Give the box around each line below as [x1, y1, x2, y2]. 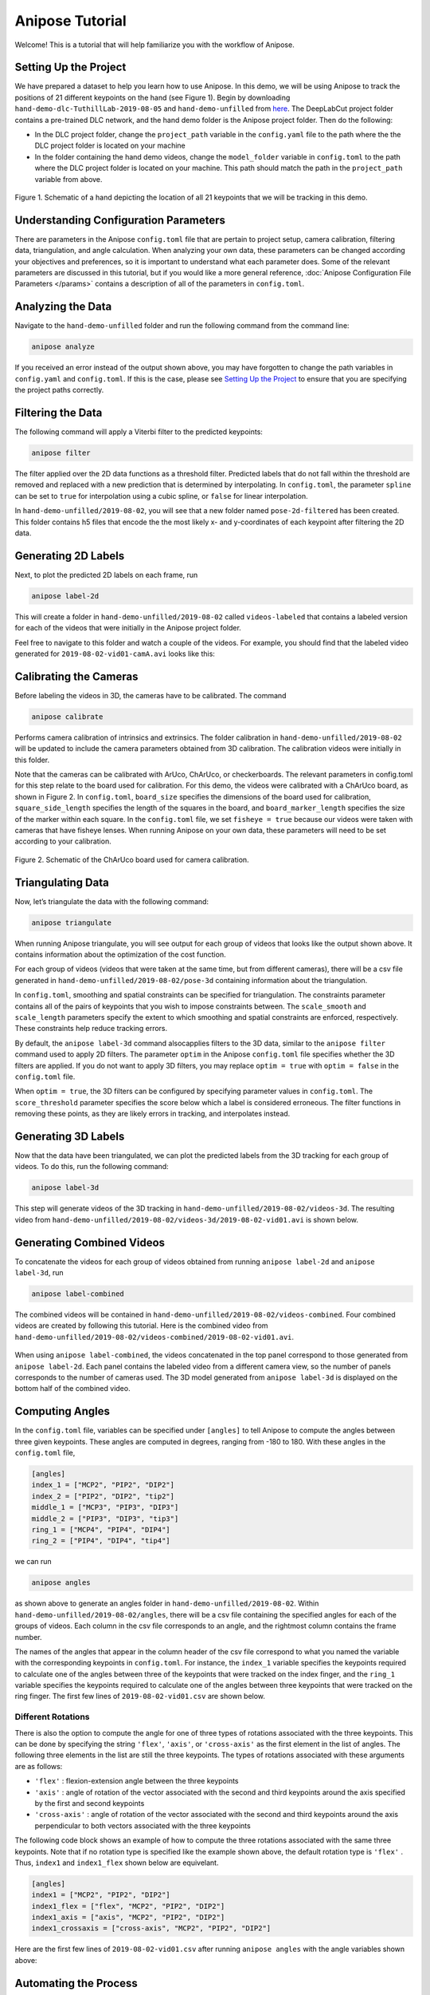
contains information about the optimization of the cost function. [14, 950, 226, 959]
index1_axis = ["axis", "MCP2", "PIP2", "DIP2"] [31, 1913, 225, 1922]
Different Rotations [14, 1712, 90, 1723]
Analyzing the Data [14, 300, 112, 314]
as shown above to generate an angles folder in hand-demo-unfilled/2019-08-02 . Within [14, 1598, 319, 1608]
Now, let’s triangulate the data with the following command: [14, 896, 209, 906]
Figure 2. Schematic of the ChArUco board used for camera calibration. [14, 855, 250, 864]
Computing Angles [14, 1404, 111, 1418]
